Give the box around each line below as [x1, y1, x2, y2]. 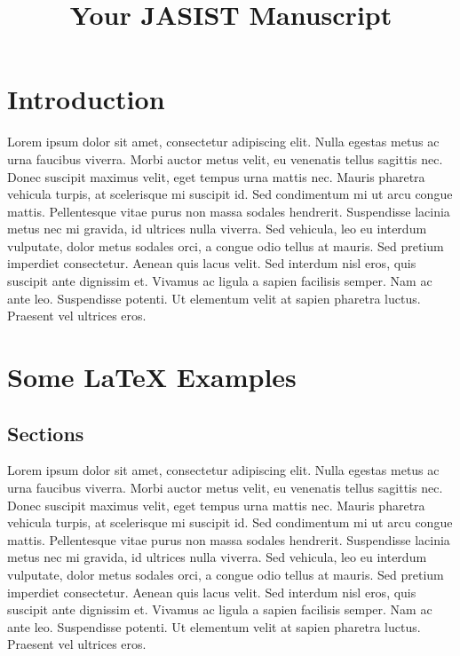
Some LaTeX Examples [7, 359, 297, 395]
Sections [7, 419, 84, 447]
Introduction [7, 81, 165, 117]
